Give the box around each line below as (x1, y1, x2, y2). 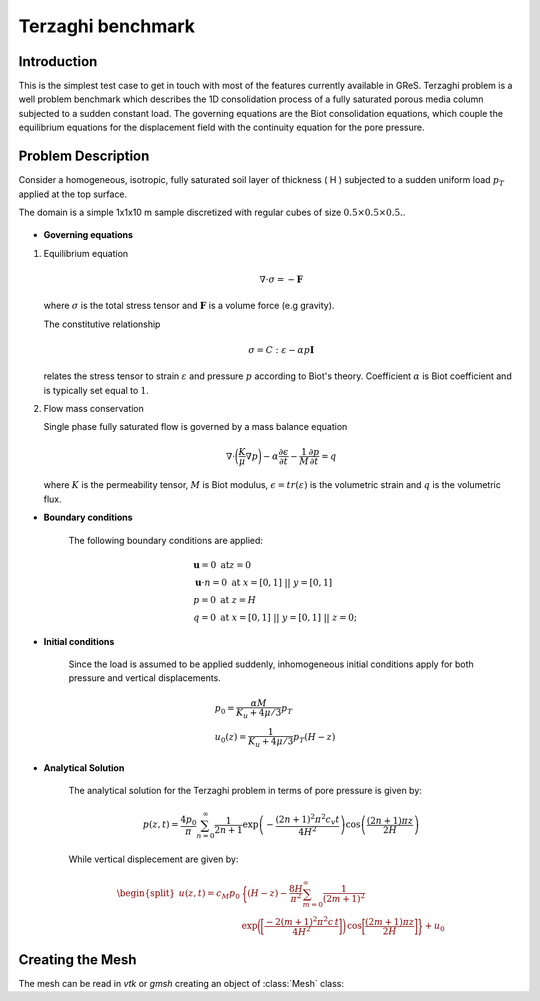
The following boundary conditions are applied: (68, 534, 264, 546)
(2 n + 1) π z (366, 815, 414, 826)
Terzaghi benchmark (18, 15, 195, 37)
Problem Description (18, 148, 150, 165)
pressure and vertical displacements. (68, 672, 222, 684)
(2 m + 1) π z (365, 916, 415, 927)
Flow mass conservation (43, 403, 145, 415)
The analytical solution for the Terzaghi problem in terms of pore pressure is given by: (68, 785, 422, 797)
